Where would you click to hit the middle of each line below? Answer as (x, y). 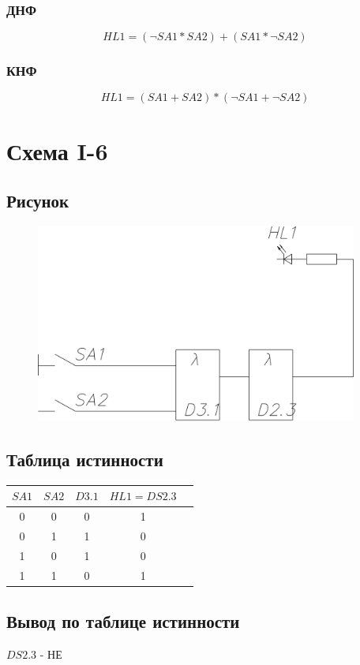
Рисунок (38, 201)
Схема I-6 (57, 150)
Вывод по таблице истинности (123, 621)
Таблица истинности (85, 459)
